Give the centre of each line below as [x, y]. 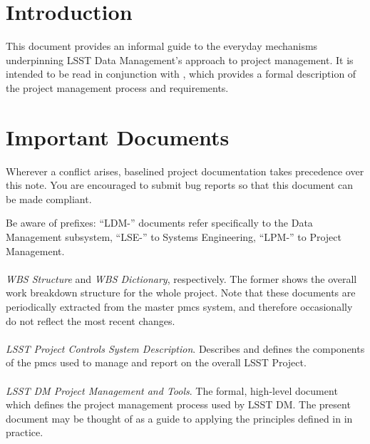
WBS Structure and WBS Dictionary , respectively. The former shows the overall [181, 278]
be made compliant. [49, 198]
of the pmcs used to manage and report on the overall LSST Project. [156, 362]
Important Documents [118, 136]
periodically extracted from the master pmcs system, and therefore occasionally [179, 306]
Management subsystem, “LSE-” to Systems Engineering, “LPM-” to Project [174, 237]
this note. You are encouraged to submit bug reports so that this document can [180, 185]
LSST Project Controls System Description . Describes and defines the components [185, 348]
